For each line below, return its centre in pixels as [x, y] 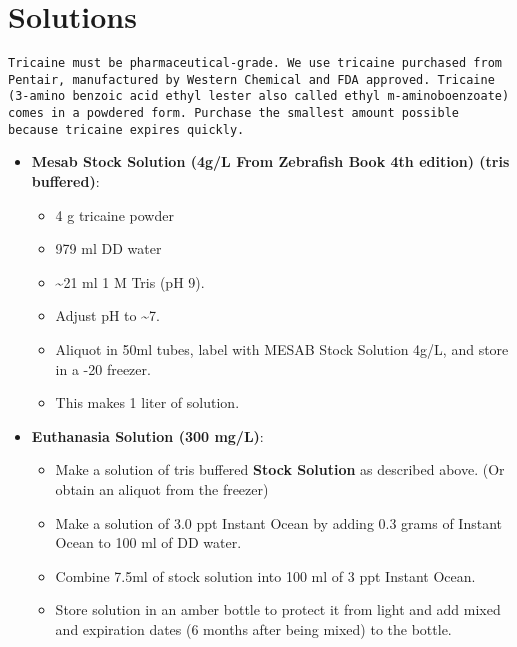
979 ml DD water [108, 248]
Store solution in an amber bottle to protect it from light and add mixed [278, 609]
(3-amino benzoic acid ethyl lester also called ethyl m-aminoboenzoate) [259, 96]
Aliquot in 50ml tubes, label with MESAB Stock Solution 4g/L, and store [282, 348]
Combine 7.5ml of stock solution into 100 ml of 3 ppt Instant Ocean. [265, 575]
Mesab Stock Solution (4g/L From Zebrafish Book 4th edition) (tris [270, 161]
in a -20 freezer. [103, 368]
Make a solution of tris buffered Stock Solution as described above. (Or [280, 469]
